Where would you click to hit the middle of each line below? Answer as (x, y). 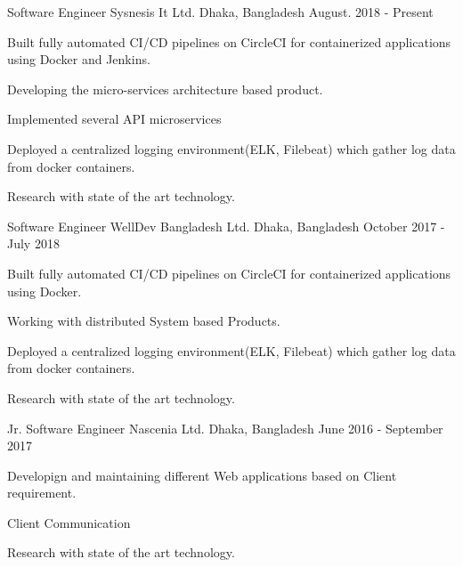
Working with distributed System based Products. (144, 321)
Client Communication (69, 522)
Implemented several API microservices (114, 119)
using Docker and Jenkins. (79, 59)
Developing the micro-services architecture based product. (165, 89)
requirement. (42, 493)
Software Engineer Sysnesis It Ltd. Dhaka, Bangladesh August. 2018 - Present (220, 12)
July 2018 (33, 243)
